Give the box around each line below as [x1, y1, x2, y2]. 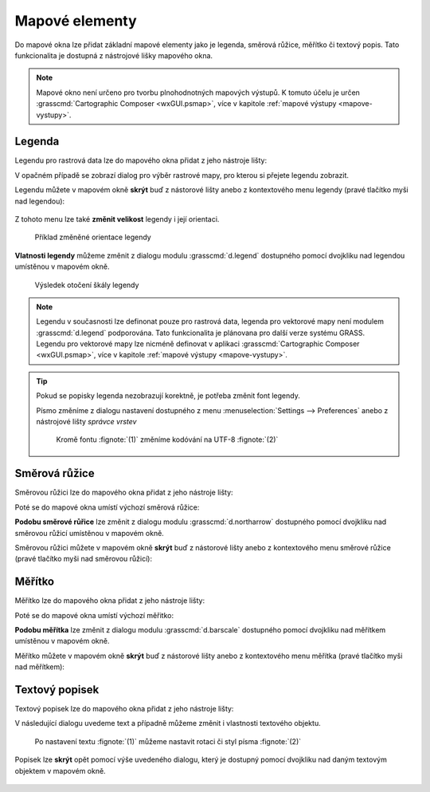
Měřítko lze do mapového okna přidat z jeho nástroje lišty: [14, 596, 205, 605]
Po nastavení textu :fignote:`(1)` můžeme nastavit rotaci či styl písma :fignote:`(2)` [34, 736, 302, 746]
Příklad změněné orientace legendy [34, 232, 151, 242]
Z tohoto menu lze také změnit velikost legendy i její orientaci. [14, 214, 220, 223]
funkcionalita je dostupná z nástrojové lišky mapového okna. [14, 50, 213, 60]
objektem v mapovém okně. [14, 766, 107, 775]
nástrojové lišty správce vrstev [36, 417, 137, 427]
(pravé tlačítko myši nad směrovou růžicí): [14, 554, 153, 564]
